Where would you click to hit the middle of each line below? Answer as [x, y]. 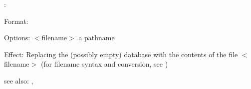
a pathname [97, 38]
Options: [17, 38]
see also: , [19, 80]
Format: [16, 21]
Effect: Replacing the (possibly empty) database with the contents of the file [121, 54]
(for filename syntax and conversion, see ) [104, 64]
